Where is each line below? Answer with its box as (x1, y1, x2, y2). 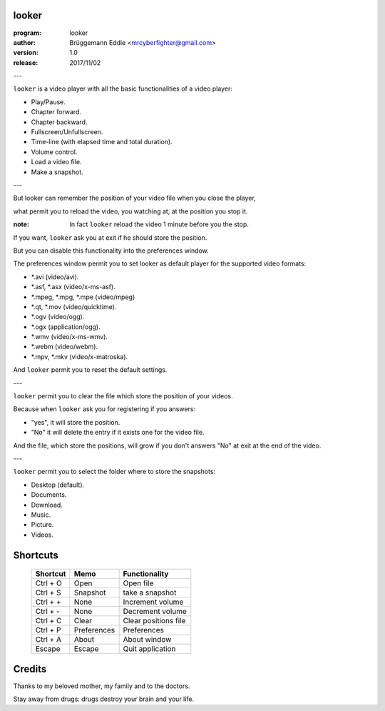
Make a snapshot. (31, 168, 83, 176)
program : (13, 29, 42, 37)
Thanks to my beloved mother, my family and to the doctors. (13, 682, 190, 690)
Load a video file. (31, 158, 82, 166)
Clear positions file (123, 616, 186, 626)
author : (13, 38, 36, 46)
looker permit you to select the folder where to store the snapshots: (13, 468, 216, 476)
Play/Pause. (31, 97, 66, 106)
